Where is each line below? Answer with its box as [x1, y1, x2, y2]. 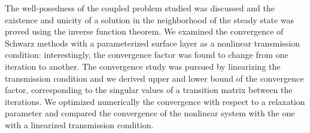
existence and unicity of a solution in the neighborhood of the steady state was [5, 13, 294, 26]
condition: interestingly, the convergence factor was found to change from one [5, 48, 288, 61]
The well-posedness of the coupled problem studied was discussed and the [5, 2, 275, 14]
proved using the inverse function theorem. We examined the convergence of [5, 25, 284, 38]
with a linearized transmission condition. [5, 118, 154, 131]
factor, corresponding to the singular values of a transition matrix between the [5, 83, 293, 96]
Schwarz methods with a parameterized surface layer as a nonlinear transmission [5, 36, 300, 49]
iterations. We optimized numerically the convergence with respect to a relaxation [5, 95, 305, 107]
